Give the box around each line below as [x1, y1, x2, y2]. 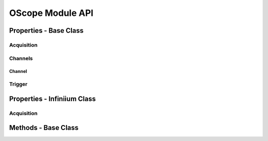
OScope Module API [9, 7, 94, 18]
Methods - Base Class [9, 124, 79, 132]
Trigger [9, 81, 28, 88]
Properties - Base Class [9, 26, 84, 35]
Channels [9, 55, 33, 62]
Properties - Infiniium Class [9, 94, 96, 103]
